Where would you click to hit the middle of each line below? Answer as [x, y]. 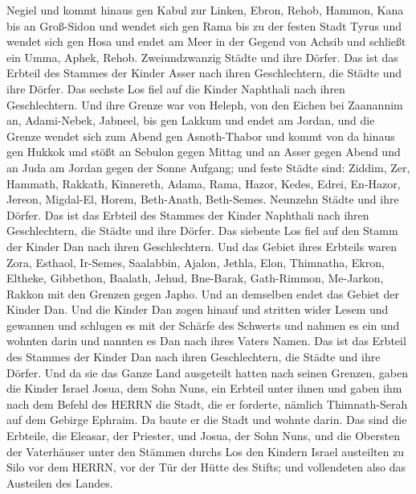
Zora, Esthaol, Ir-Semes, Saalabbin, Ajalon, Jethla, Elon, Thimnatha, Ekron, [196, 262]
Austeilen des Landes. [60, 482]
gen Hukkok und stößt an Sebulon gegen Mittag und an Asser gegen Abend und [204, 152]
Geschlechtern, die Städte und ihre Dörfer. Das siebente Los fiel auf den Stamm [202, 231]
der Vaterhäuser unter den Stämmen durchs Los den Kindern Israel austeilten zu [206, 451]
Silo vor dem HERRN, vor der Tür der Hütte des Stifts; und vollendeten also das [206, 467]
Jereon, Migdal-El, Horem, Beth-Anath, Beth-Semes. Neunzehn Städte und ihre [203, 199]
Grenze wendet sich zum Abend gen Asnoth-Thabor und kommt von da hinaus [201, 136]
